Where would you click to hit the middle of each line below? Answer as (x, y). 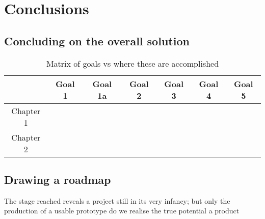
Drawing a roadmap (58, 179)
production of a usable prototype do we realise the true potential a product (122, 211)
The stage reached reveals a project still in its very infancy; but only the (117, 200)
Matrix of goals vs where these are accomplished (132, 63)
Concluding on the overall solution (97, 40)
